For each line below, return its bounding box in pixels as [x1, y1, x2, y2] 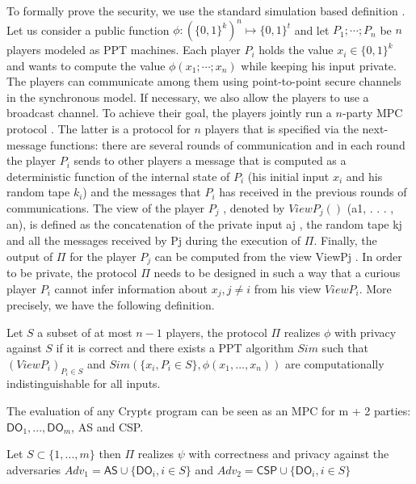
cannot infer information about [54, 280, 208, 297]
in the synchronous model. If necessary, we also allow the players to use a [6, 88, 369, 105]
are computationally [285, 355, 384, 372]
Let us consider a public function [6, 21, 170, 38]
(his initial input [247, 167, 330, 184]
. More [359, 280, 392, 297]
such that [321, 339, 368, 356]
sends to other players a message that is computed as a [74, 152, 347, 169]
